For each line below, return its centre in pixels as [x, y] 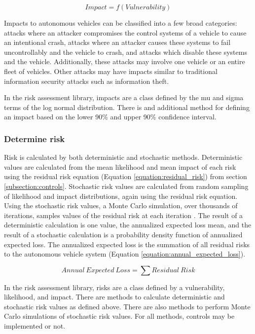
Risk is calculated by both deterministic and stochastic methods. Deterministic [123, 157]
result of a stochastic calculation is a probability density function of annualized [123, 234]
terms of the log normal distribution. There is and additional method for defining [127, 107]
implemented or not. [35, 326]
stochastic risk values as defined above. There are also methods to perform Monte [127, 306]
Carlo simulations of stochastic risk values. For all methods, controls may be [119, 316]
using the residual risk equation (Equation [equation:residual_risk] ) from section [126, 176]
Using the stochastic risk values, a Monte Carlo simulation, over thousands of [121, 205]
